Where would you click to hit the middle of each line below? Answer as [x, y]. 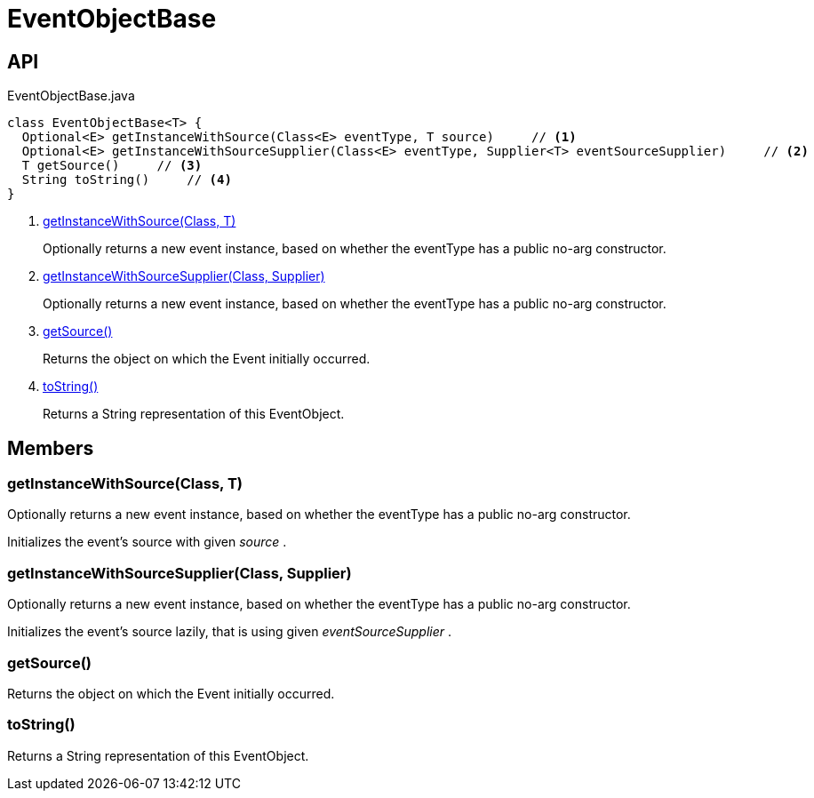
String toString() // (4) [127, 180]
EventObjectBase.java [71, 96]
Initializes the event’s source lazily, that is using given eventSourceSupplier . [230, 632]
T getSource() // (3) [112, 166]
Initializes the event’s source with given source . [147, 542]
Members [51, 448]
